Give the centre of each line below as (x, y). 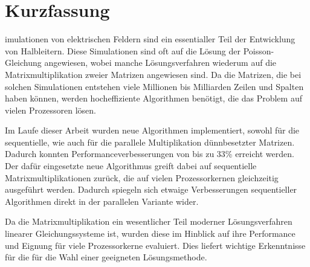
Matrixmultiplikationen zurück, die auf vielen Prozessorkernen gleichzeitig (142, 177)
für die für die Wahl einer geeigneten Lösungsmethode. (106, 257)
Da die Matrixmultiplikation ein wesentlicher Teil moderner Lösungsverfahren (149, 221)
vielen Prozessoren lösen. (50, 110)
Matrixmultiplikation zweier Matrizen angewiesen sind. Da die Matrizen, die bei (153, 74)
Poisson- (259, 50)
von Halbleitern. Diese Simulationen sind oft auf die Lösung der (123, 50)
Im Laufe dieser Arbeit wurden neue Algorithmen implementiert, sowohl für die (152, 130)
